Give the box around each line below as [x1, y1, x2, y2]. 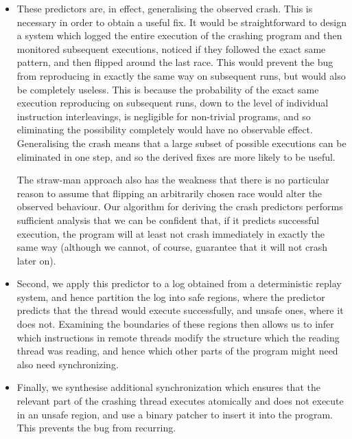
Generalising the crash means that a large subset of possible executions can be [16, 135, 347, 150]
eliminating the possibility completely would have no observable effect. [16, 122, 313, 137]
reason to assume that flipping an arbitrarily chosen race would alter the [16, 185, 322, 200]
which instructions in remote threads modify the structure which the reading [16, 330, 340, 344]
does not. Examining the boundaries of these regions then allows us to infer [16, 317, 334, 331]
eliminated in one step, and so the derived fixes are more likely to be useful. [16, 149, 336, 164]
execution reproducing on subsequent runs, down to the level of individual [16, 95, 329, 110]
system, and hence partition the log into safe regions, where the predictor [16, 289, 325, 304]
